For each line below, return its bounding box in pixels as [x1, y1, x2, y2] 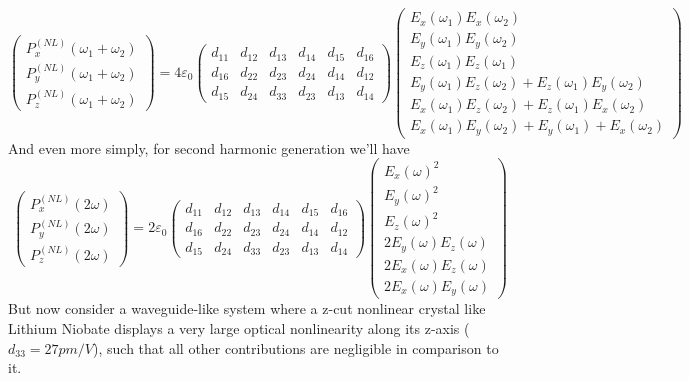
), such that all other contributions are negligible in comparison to [93, 337, 499, 358]
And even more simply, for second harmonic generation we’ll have [8, 137, 410, 158]
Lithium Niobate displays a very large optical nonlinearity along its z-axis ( [8, 317, 470, 338]
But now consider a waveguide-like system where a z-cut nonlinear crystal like [8, 298, 486, 319]
